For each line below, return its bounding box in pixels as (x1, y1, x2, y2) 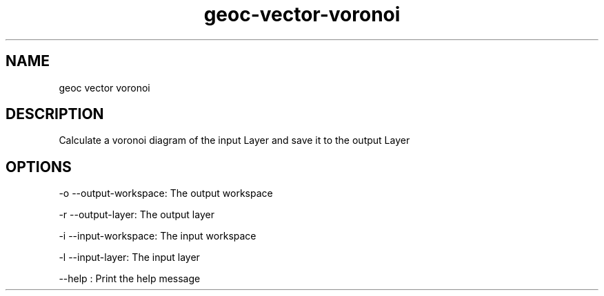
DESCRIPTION (6, 105, 104, 123)
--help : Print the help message (59, 273, 201, 285)
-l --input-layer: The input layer (59, 251, 200, 264)
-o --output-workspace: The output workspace (59, 187, 273, 200)
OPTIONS (6, 158, 72, 176)
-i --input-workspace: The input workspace (59, 230, 256, 242)
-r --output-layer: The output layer (59, 209, 214, 221)
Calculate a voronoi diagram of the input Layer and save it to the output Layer (59, 134, 410, 147)
